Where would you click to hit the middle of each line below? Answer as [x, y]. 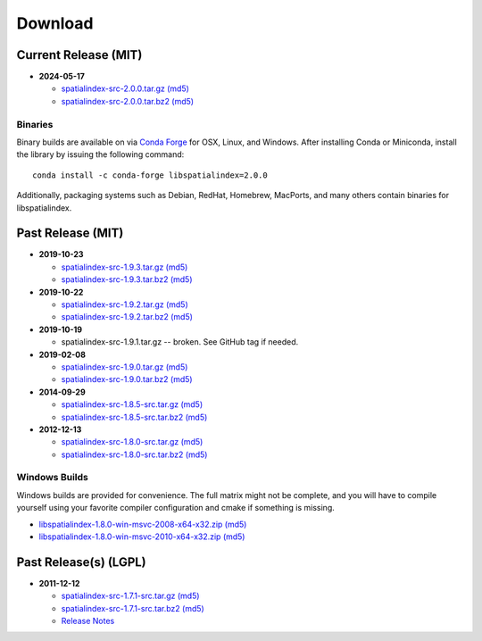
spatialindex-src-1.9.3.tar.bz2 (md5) [127, 279]
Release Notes [88, 621]
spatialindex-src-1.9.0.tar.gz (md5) [125, 367]
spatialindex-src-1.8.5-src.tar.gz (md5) [132, 404]
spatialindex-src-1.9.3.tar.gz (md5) [125, 267]
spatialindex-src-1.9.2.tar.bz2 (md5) [127, 317]
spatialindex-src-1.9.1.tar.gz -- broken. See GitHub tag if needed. [180, 342]
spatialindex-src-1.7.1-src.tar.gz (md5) [130, 596]
